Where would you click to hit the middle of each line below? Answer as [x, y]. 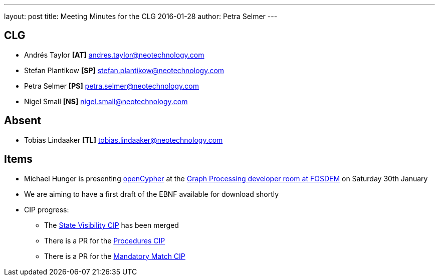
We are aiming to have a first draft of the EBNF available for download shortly [152, 194]
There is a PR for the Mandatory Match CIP [115, 256]
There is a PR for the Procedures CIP [105, 240]
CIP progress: [47, 209]
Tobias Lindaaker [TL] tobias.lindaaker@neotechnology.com [124, 140]
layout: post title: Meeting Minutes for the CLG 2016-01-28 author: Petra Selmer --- [141, 16]
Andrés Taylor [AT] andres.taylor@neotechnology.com [114, 55]
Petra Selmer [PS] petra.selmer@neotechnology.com [112, 86]
